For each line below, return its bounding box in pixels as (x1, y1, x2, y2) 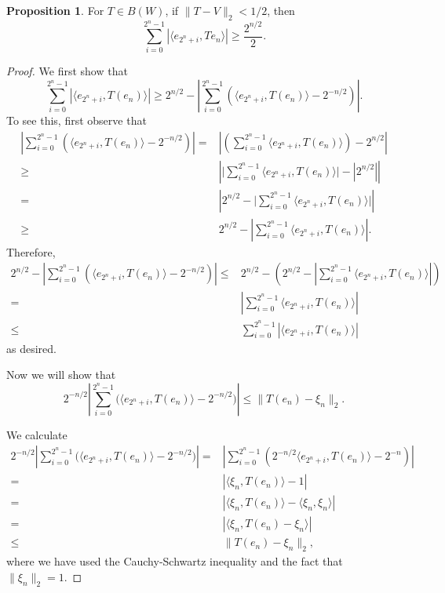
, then (267, 2, 295, 18)
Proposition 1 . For (6, 2, 104, 18)
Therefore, (6, 243, 56, 260)
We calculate (6, 426, 67, 442)
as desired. (6, 340, 57, 356)
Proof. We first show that (6, 63, 128, 79)
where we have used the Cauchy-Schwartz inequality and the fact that (6, 553, 343, 569)
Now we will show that (6, 366, 116, 383)
